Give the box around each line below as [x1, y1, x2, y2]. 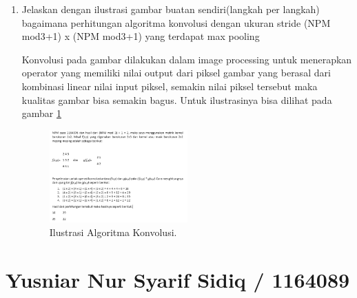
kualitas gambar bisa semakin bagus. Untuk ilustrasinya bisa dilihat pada [21, 92, 332, 107]
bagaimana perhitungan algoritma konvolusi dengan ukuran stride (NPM [21, 15, 331, 30]
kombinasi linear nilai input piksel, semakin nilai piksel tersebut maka [21, 78, 318, 93]
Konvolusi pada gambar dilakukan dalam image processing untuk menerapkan [21, 52, 352, 66]
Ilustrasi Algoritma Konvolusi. [49, 224, 177, 239]
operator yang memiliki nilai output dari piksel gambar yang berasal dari [21, 65, 331, 80]
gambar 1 [21, 106, 62, 120]
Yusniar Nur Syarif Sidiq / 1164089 [6, 265, 350, 293]
